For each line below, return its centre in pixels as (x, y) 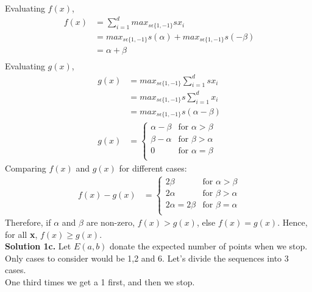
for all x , (21, 234)
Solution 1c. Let (38, 246)
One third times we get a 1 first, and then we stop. (100, 282)
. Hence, (292, 222)
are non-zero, (111, 222)
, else (206, 222)
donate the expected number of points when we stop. (209, 246)
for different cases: (153, 168)
